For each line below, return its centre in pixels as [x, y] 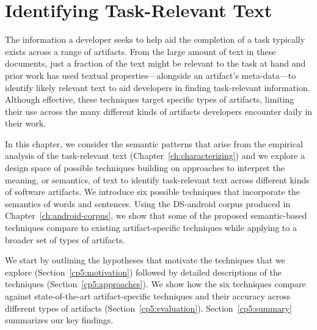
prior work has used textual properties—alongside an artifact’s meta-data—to [151, 75]
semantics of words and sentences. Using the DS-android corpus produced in [148, 203]
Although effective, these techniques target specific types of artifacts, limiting [150, 99]
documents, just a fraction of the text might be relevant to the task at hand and [155, 63]
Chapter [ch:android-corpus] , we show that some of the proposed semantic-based [156, 215]
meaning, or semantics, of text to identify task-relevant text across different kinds [157, 179]
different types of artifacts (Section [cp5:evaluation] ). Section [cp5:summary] [148, 308]
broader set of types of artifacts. [65, 239]
